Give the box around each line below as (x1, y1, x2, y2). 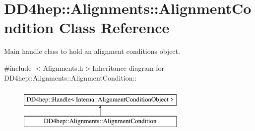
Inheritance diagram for (92, 62, 165, 73)
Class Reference (59, 17, 170, 38)
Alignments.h (43, 62, 83, 73)
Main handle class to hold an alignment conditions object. (4, 46, 180, 56)
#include (4, 62, 32, 73)
